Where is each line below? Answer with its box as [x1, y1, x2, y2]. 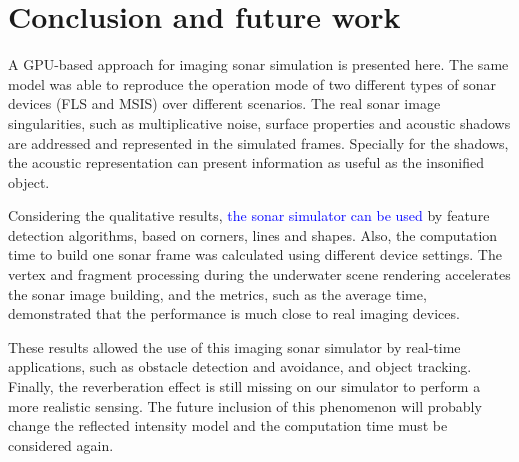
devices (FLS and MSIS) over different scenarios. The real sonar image [8, 93, 441, 114]
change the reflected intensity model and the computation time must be [8, 415, 448, 436]
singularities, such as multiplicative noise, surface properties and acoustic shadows [8, 112, 511, 133]
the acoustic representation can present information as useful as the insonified [8, 152, 484, 173]
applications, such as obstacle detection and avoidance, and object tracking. [8, 356, 472, 377]
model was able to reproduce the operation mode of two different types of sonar [8, 73, 497, 94]
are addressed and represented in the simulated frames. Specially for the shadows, [8, 132, 509, 153]
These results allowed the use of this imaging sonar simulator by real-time [8, 336, 461, 357]
